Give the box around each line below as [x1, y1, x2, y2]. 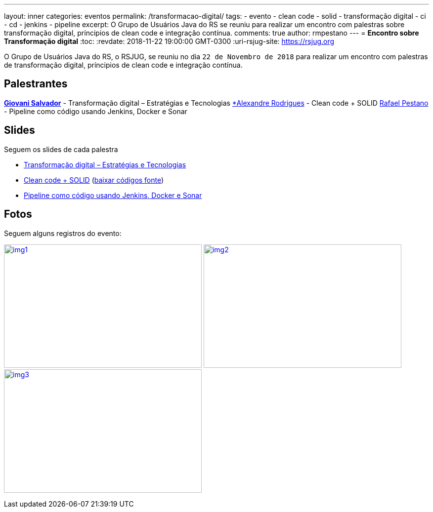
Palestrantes [4, 78, 68, 90]
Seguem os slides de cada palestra [4, 145, 118, 154]
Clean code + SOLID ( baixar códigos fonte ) [24, 175, 164, 184]
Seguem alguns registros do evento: [4, 229, 122, 237]
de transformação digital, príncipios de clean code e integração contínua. [4, 61, 243, 69]
